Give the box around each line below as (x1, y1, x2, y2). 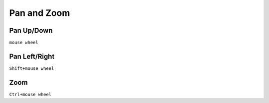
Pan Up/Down (9, 26, 53, 35)
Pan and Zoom (9, 7, 70, 18)
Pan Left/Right (9, 52, 55, 60)
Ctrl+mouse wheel (9, 92, 52, 97)
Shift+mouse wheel (9, 65, 54, 71)
